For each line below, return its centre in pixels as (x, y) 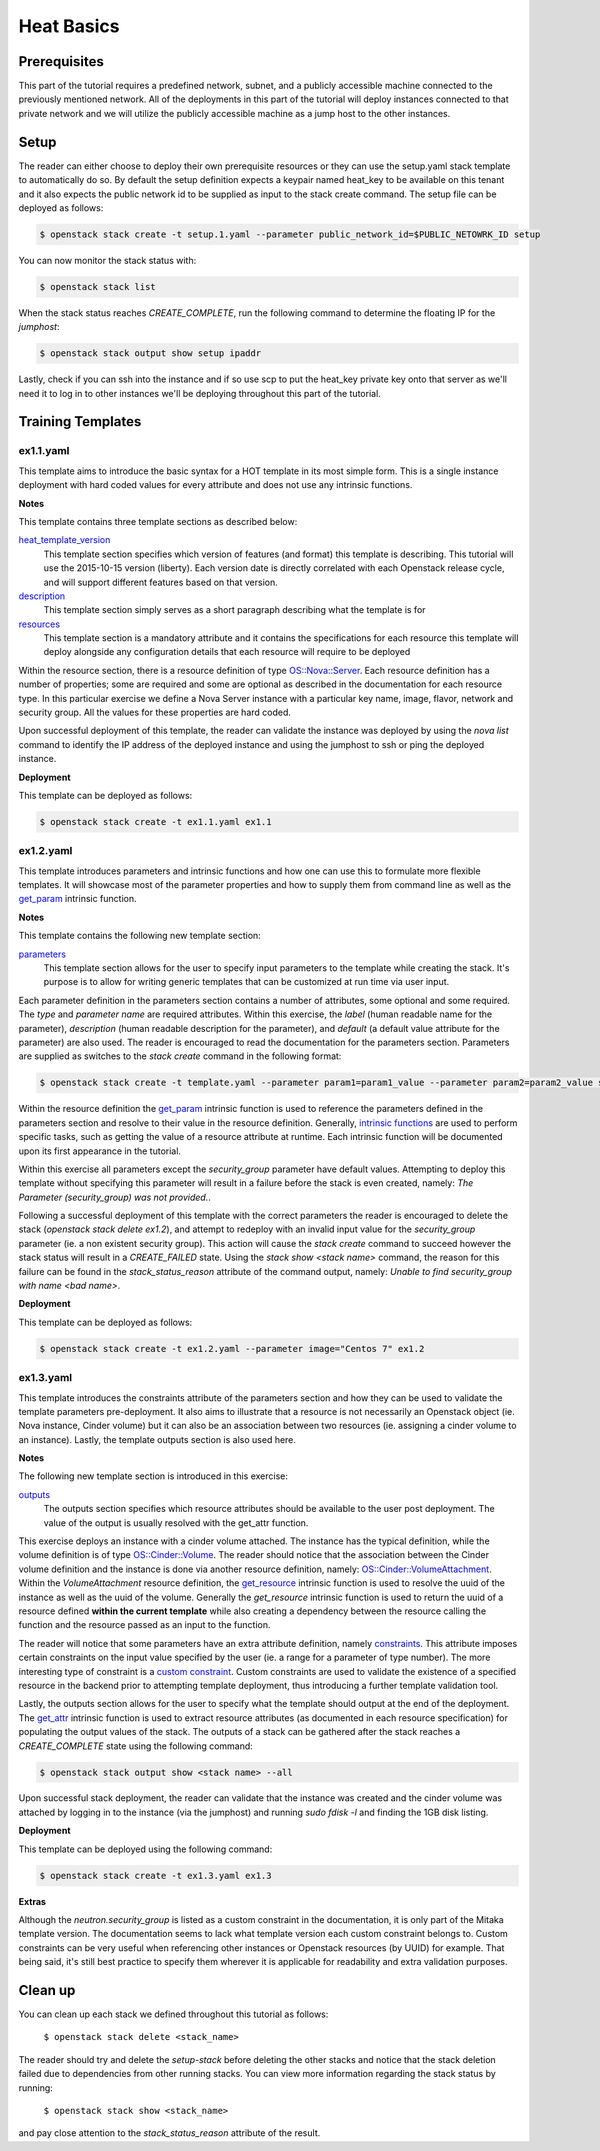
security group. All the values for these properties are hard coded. (155, 712)
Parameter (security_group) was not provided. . (115, 1197)
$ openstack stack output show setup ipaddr (150, 353)
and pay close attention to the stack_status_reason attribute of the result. (169, 2133)
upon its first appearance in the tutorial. (100, 1151)
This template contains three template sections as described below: (158, 521)
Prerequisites (61, 61)
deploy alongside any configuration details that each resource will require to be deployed (227, 652)
